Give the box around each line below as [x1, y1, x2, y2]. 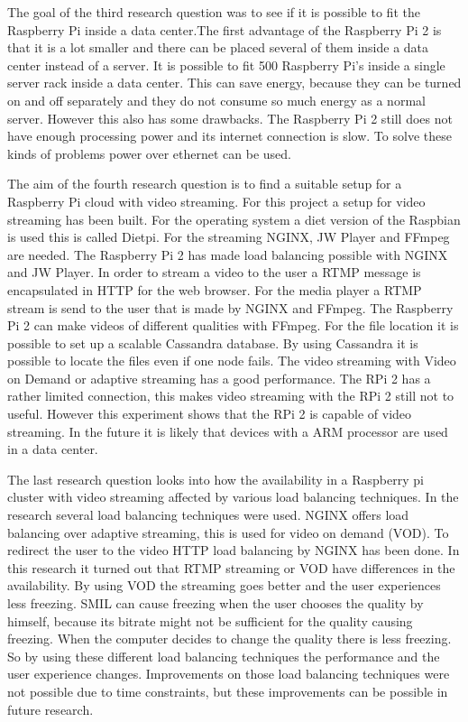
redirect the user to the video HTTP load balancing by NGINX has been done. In [7, 541, 460, 560]
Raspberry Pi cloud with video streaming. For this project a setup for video [7, 191, 426, 210]
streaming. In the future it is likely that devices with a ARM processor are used [7, 421, 448, 440]
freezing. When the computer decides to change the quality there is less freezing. [7, 629, 452, 648]
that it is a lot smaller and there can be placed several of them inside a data [7, 38, 429, 57]
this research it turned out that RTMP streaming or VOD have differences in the [7, 558, 455, 577]
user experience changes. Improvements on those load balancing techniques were [7, 664, 450, 683]
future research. [7, 699, 94, 718]
